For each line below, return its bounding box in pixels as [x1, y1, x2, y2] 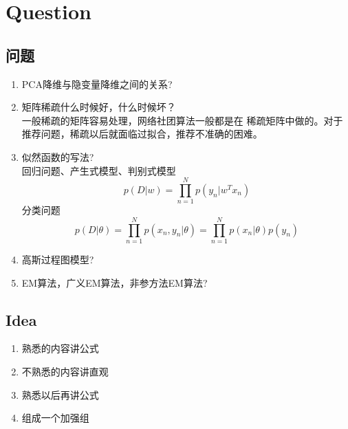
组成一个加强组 [21, 410, 89, 425]
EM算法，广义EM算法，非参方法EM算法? [21, 275, 208, 289]
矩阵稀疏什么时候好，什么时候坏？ [21, 100, 176, 114]
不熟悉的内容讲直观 [21, 364, 109, 378]
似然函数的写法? [21, 149, 94, 164]
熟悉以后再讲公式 [21, 387, 99, 401]
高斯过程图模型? [21, 252, 94, 266]
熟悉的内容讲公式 [21, 341, 99, 355]
